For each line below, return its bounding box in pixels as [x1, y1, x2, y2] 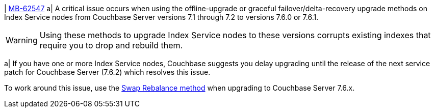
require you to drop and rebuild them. [39, 40, 183, 50]
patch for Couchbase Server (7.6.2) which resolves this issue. [4, 68, 211, 76]
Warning [6, 35, 38, 45]
